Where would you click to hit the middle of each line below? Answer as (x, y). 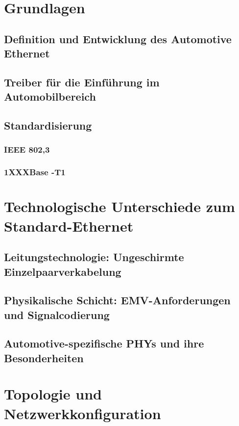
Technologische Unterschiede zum (119, 206)
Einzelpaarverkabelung (63, 271)
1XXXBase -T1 (35, 172)
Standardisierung (48, 125)
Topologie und (53, 394)
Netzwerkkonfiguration (83, 413)
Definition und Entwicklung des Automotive (118, 39)
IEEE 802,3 (27, 149)
